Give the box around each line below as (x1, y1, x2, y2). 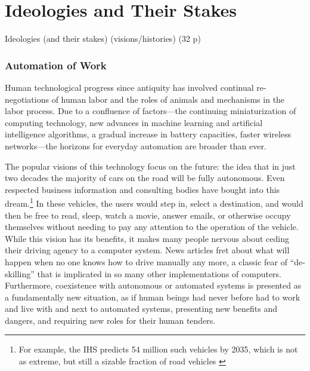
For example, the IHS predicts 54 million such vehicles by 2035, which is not (18, 343, 298, 355)
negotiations (5, 93, 49, 105)
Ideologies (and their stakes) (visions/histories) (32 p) (5, 32, 201, 45)
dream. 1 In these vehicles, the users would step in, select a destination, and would (5, 195, 303, 209)
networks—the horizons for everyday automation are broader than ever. (5, 139, 266, 152)
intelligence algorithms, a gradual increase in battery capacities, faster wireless (5, 128, 292, 140)
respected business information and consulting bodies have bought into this (5, 183, 280, 195)
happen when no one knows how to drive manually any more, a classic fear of (5, 255, 288, 268)
